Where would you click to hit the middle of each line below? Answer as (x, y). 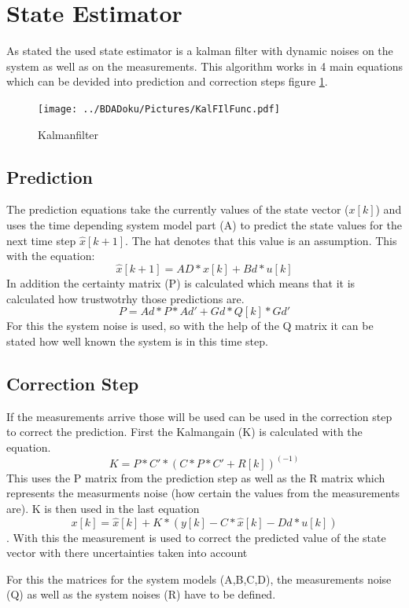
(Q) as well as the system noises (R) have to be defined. (141, 594)
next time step (41, 240)
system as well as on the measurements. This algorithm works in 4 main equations (204, 66)
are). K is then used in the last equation (103, 508)
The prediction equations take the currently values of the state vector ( (178, 209)
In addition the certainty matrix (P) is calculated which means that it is (181, 282)
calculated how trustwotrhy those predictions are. (125, 298)
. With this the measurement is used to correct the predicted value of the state (196, 537)
